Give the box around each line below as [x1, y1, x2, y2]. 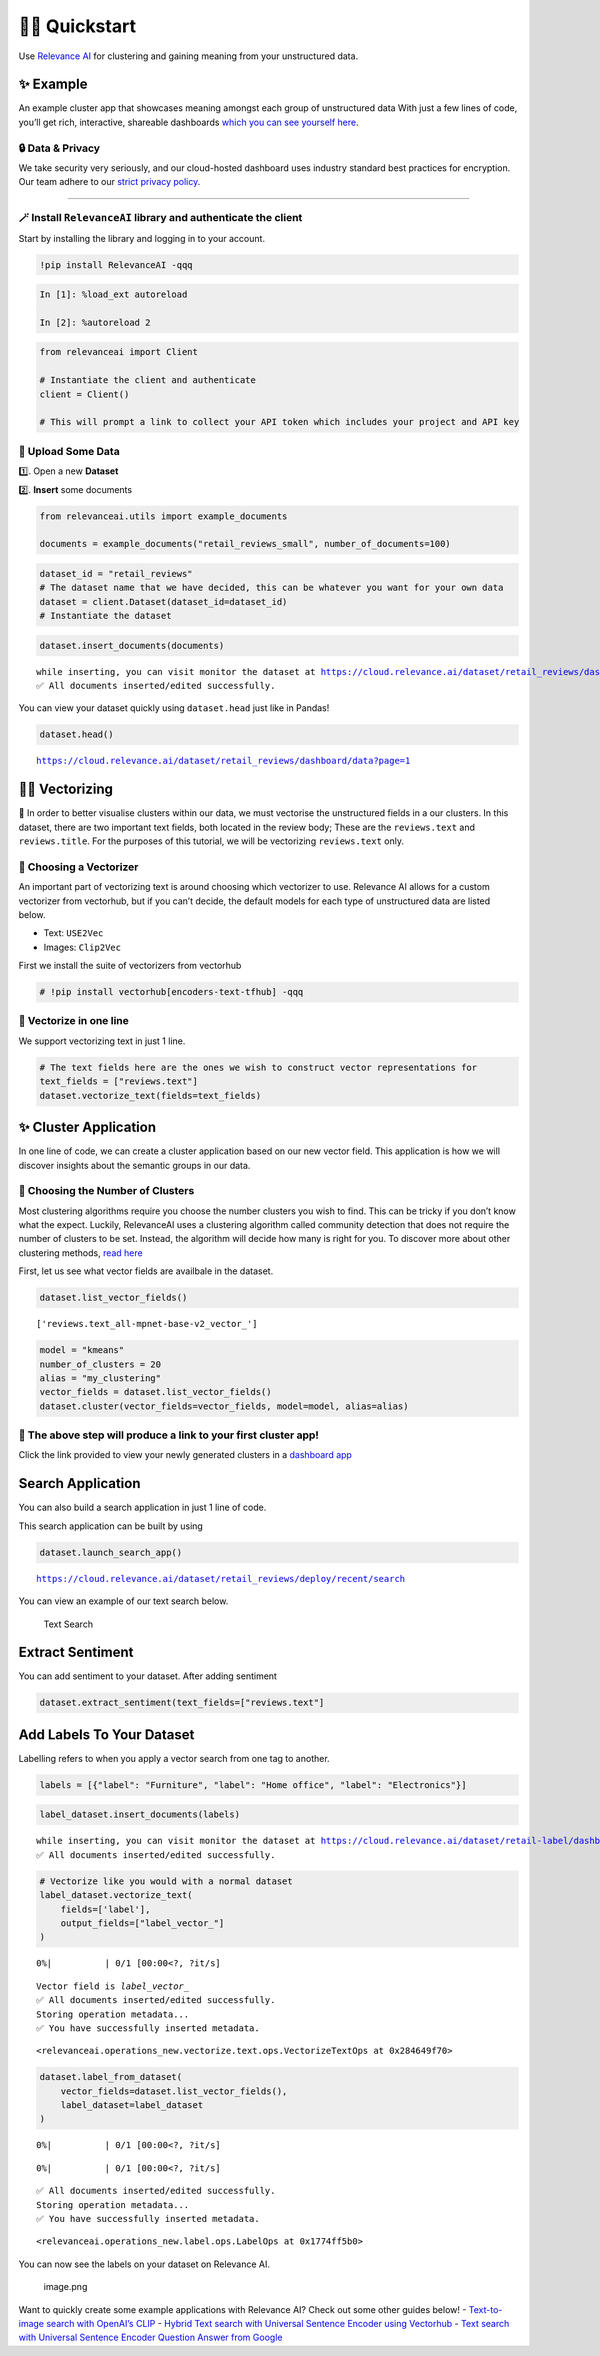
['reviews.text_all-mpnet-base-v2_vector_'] [36, 1318, 259, 1330]
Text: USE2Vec [43, 927, 104, 939]
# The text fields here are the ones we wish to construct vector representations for [39, 1061, 478, 1073]
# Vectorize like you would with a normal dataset [39, 1875, 294, 1887]
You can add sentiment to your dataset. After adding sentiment [18, 1670, 277, 1682]
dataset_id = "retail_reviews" [39, 568, 194, 579]
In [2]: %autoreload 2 [39, 316, 151, 328]
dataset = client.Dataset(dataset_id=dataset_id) [39, 596, 288, 607]
